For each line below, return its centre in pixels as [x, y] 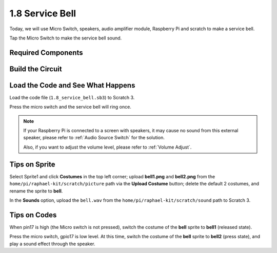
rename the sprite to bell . [36, 191]
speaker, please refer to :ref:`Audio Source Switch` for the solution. [94, 138]
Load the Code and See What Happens [72, 85]
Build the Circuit [36, 69]
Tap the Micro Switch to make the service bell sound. [66, 38]
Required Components [46, 52]
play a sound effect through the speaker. [52, 244]
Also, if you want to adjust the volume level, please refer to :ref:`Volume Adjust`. [107, 147]
